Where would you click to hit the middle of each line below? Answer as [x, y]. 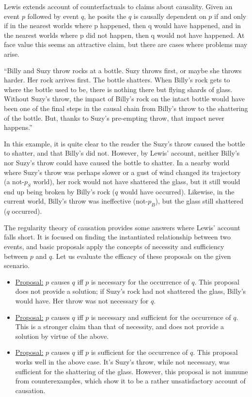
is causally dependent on [170, 16]
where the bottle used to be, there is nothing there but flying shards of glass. [118, 89]
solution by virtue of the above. [62, 336]
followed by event [53, 16]
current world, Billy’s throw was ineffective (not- [76, 201]
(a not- [14, 182]
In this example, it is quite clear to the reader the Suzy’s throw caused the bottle [125, 143]
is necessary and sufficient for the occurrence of [161, 317]
